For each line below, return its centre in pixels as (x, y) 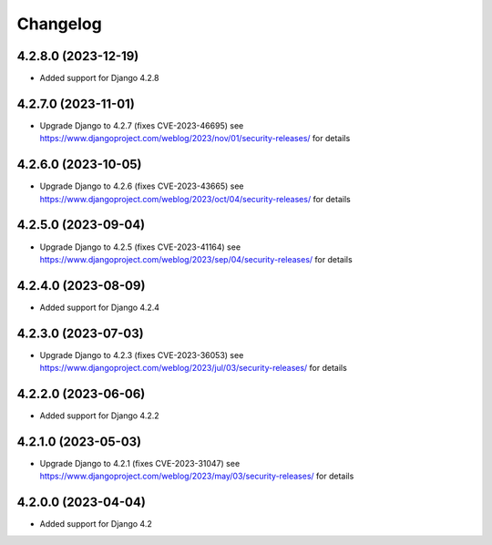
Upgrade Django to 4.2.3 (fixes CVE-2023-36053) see (142, 355)
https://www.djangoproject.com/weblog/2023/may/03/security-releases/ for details (197, 476)
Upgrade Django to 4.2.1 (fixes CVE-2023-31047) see (140, 463)
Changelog (59, 24)
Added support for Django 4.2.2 (99, 416)
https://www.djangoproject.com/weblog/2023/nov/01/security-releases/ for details (195, 139)
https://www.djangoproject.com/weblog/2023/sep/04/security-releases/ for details (196, 259)
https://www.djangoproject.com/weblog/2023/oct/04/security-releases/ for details (195, 199)
